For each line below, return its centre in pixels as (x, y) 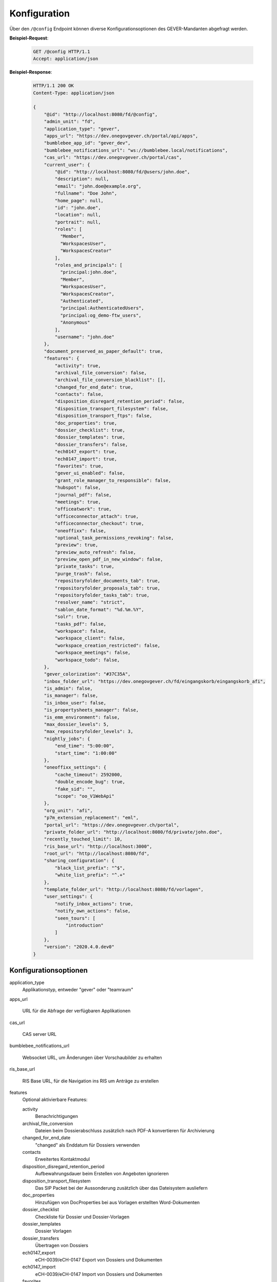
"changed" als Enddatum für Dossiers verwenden (87, 1145)
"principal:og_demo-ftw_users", (101, 315)
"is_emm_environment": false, (82, 717)
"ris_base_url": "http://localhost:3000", (98, 846)
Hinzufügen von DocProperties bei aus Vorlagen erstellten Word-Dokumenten (117, 1202)
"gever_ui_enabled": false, (90, 473)
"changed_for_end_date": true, (94, 387)
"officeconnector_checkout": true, (100, 524)
